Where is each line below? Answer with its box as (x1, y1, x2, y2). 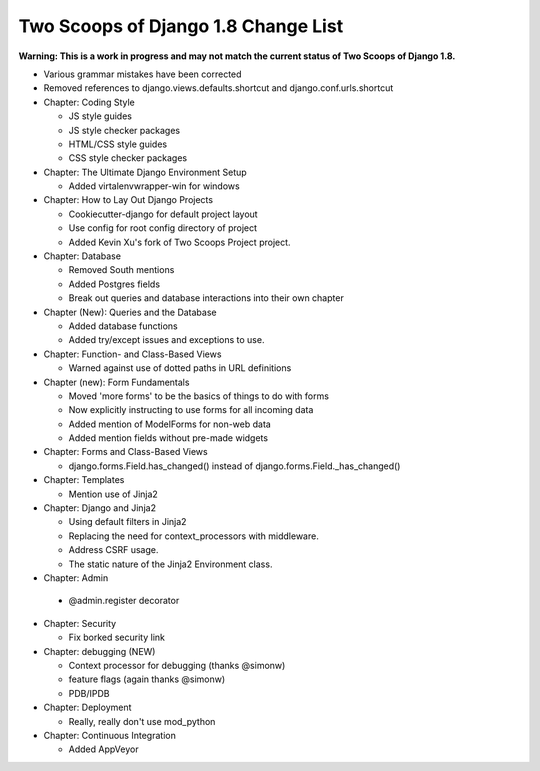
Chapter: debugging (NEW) (43, 645, 156, 657)
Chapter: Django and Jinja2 (43, 502, 157, 514)
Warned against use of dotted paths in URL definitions (68, 362, 292, 374)
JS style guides (68, 110, 132, 122)
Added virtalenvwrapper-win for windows (68, 180, 240, 192)
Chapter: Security (43, 617, 117, 629)
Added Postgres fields (68, 278, 160, 290)
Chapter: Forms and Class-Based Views (43, 446, 209, 458)
